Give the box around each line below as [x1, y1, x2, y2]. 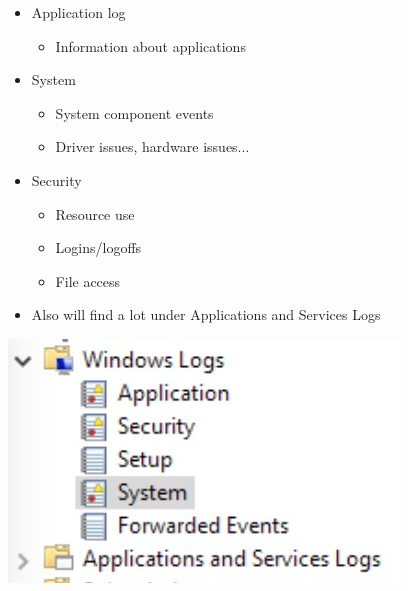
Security [31, 169, 82, 190]
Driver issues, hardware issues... [55, 136, 250, 157]
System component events [55, 102, 214, 123]
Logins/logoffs [55, 237, 142, 258]
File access [55, 270, 121, 291]
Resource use [55, 203, 135, 224]
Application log [31, 2, 126, 22]
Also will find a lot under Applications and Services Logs [31, 304, 381, 325]
